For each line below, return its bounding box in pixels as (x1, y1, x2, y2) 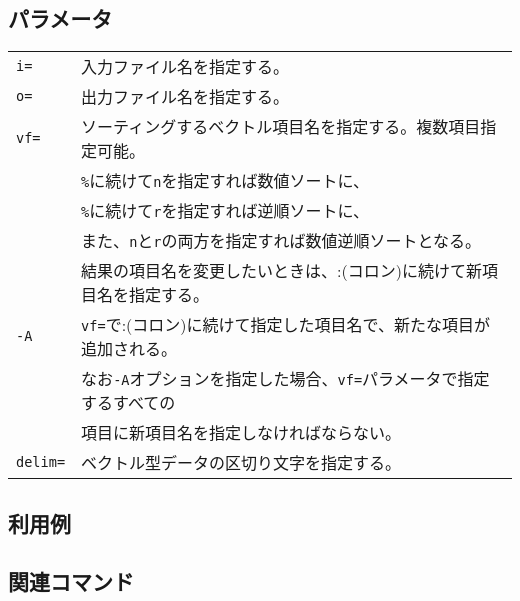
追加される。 (81, 337, 178, 361)
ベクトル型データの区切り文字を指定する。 (81, 451, 402, 475)
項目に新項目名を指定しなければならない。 (81, 421, 402, 445)
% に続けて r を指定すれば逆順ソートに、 (81, 199, 370, 223)
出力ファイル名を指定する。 (81, 85, 290, 109)
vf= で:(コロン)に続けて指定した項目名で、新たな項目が (81, 313, 490, 337)
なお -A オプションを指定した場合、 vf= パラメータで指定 (81, 367, 490, 391)
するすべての (81, 391, 176, 415)
